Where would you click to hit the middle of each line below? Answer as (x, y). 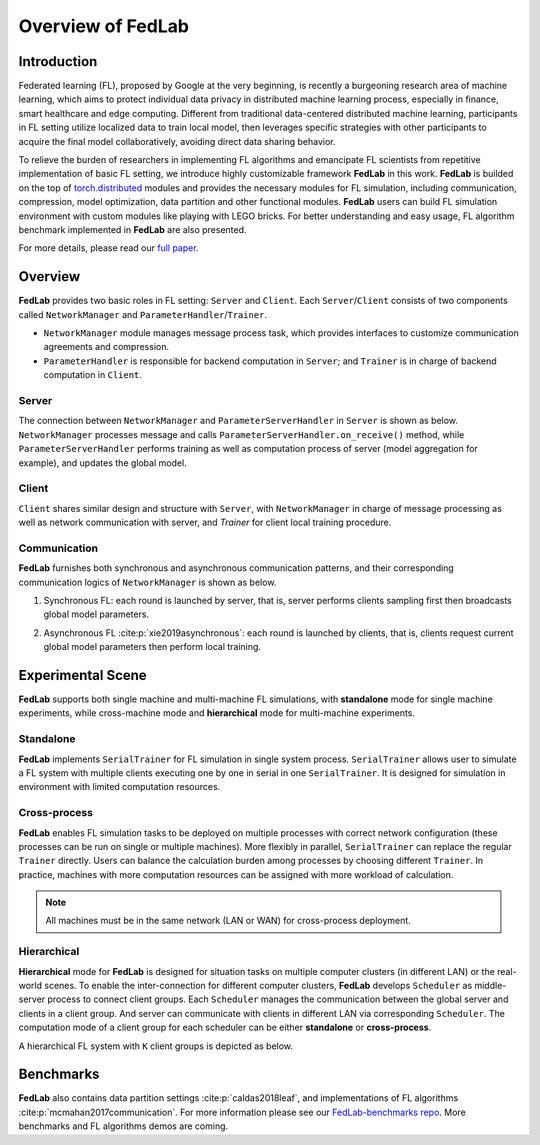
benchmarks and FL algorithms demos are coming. (123, 1126)
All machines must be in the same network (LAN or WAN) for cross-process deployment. (228, 921)
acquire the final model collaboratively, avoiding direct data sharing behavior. (177, 141)
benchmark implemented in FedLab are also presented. (132, 229)
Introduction (58, 61)
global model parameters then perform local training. (152, 647)
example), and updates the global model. (102, 462)
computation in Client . (92, 375)
